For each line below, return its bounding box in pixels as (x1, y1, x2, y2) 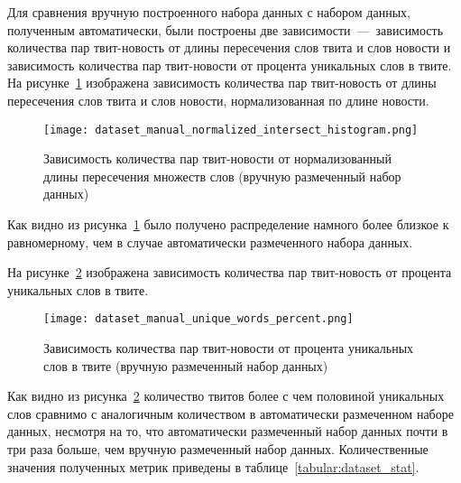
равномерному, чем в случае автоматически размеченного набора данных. (7, 232, 413, 251)
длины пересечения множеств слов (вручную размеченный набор (43, 166, 401, 185)
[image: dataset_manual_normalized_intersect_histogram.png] (43, 123, 419, 136)
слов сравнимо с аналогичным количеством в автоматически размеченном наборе (7, 404, 454, 423)
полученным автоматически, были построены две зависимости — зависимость (7, 20, 444, 39)
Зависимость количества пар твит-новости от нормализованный (43, 149, 392, 168)
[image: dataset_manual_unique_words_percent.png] (43, 312, 354, 326)
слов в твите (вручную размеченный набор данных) (43, 356, 328, 375)
